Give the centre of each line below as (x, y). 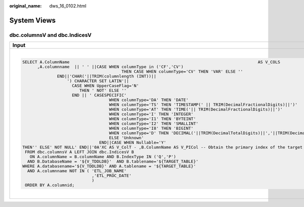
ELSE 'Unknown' (127, 138)
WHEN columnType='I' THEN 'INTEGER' (151, 114)
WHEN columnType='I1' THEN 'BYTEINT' (153, 119)
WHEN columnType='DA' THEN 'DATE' (149, 100)
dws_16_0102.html (68, 6)
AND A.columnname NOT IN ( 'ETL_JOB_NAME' (77, 171)
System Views (32, 20)
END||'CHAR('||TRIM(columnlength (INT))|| (107, 76)
